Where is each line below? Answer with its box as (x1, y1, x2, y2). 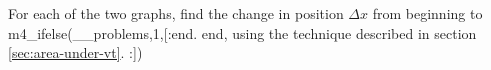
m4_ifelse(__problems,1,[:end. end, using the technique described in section (8, 22, 477, 43)
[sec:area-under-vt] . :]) (8, 42, 143, 63)
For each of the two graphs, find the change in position (8, 3, 344, 23)
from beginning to (372, 3, 483, 23)
